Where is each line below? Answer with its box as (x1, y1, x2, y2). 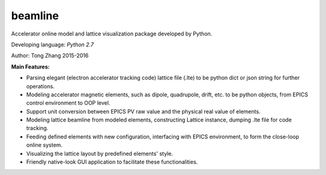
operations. (26, 82, 55, 90)
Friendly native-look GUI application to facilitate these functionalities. (26, 158, 198, 165)
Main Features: (11, 63, 50, 70)
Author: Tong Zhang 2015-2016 (11, 52, 89, 60)
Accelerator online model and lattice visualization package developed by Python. (11, 30, 213, 37)
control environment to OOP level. (26, 99, 110, 106)
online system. (26, 141, 63, 149)
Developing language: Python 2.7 (11, 41, 94, 48)
